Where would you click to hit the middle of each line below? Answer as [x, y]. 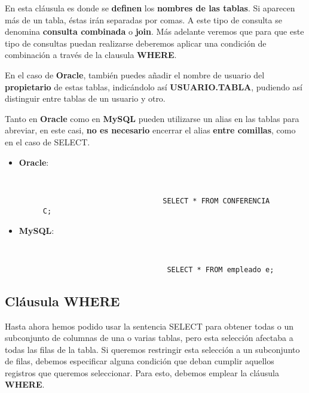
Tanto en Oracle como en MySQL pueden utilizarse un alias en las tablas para [152, 118]
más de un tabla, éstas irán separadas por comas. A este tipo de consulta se [143, 19]
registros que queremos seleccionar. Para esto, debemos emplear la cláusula [142, 372]
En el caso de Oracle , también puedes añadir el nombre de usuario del [135, 74]
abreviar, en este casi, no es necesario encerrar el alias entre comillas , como [150, 130]
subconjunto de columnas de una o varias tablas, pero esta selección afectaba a [149, 338]
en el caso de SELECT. [48, 141]
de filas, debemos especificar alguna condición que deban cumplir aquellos [140, 361]
